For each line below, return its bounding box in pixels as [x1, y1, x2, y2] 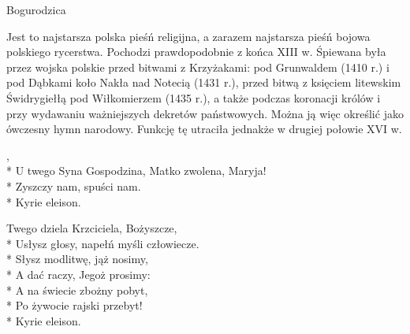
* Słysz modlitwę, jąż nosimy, [6, 250, 148, 267]
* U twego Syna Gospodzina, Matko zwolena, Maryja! [6, 162, 266, 179]
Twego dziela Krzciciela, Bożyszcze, [6, 220, 177, 236]
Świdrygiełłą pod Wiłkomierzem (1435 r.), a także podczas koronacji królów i [6, 89, 381, 106]
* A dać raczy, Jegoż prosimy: [6, 265, 151, 282]
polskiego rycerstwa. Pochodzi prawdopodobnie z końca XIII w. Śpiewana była [6, 43, 386, 60]
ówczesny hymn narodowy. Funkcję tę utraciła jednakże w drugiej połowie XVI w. [6, 121, 402, 137]
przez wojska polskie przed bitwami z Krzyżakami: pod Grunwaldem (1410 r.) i [6, 58, 389, 75]
